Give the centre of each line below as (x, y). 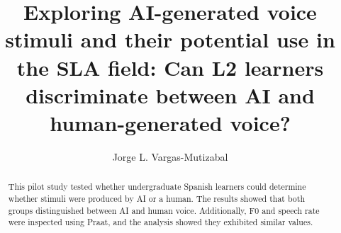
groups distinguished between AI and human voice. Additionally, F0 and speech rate (164, 210)
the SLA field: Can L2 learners (170, 67)
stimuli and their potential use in (170, 39)
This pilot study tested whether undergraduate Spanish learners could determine (157, 187)
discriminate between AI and (170, 95)
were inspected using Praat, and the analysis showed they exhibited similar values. (161, 222)
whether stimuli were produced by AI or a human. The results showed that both (157, 198)
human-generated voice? (170, 122)
